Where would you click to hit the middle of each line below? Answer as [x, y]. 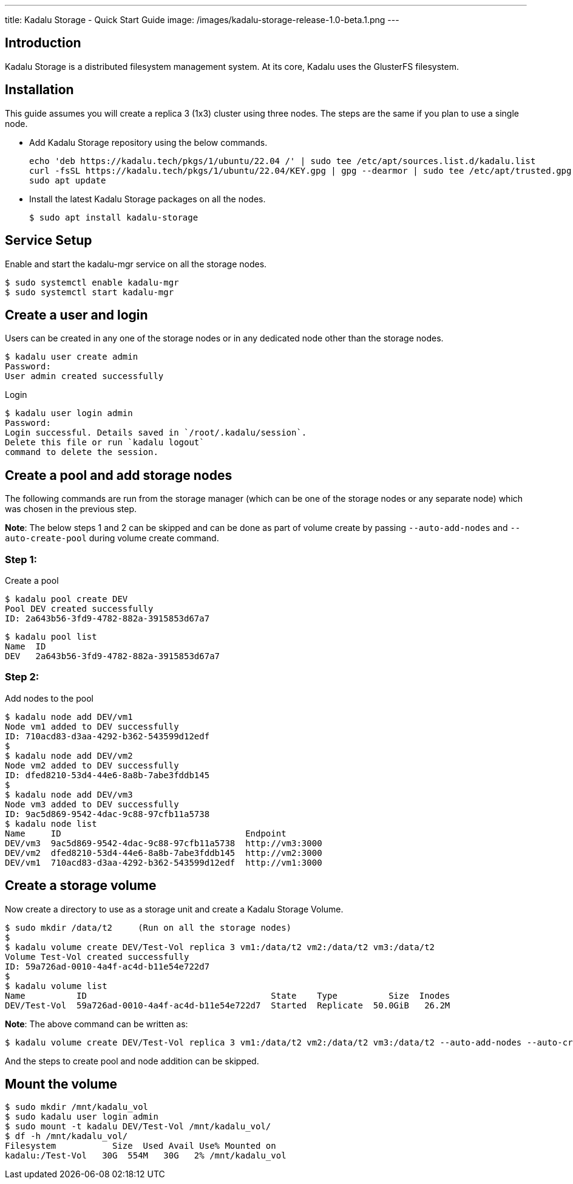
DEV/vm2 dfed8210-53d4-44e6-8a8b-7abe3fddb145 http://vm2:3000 [164, 853]
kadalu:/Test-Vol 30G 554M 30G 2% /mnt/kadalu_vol [146, 1156]
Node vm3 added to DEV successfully [92, 804]
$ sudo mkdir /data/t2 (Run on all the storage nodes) [148, 927]
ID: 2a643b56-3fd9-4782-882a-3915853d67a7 [107, 618]
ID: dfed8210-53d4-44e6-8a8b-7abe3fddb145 [107, 775]
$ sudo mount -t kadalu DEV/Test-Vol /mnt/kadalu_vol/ [138, 1127]
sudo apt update [68, 180]
